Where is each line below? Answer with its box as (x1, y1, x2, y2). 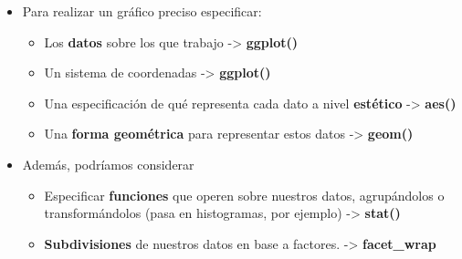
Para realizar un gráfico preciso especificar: (22, 2, 262, 20)
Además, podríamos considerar (22, 154, 194, 173)
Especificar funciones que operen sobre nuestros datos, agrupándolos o (44, 185, 445, 204)
